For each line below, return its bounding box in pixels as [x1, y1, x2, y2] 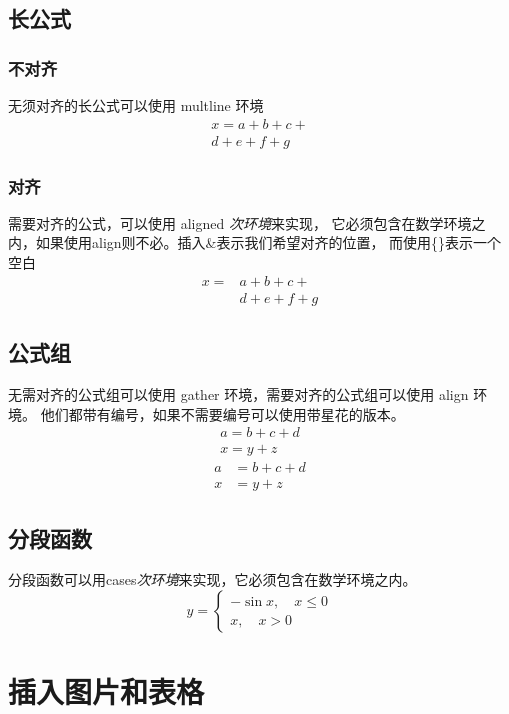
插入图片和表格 [8, 671, 205, 712]
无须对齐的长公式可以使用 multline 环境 [8, 95, 264, 115]
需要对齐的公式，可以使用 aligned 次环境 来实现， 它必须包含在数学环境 [8, 212, 472, 233]
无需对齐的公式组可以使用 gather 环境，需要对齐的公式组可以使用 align [8, 383, 469, 404]
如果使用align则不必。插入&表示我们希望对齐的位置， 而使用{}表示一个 [35, 232, 502, 253]
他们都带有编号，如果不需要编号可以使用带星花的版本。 [40, 403, 405, 424]
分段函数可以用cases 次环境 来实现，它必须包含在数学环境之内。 [8, 569, 417, 590]
